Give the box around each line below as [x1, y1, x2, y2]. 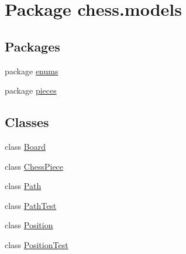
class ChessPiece [5, 160, 64, 172]
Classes [5, 113, 49, 131]
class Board [5, 140, 46, 152]
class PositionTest [5, 238, 68, 250]
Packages [5, 37, 60, 55]
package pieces [5, 84, 57, 97]
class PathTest [5, 199, 57, 211]
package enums [5, 64, 58, 77]
